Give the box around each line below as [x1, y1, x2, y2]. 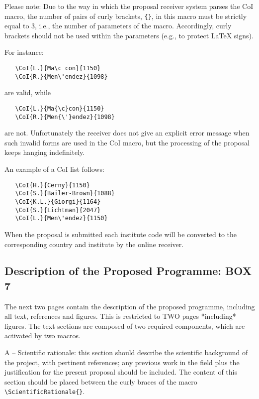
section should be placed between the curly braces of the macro [4, 376, 197, 387]
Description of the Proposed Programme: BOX [4, 263, 252, 278]
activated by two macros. [4, 330, 81, 341]
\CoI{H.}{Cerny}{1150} [15, 181, 90, 189]
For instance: [4, 47, 44, 57]
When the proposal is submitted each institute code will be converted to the [4, 229, 237, 239]
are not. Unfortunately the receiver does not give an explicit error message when [4, 128, 250, 138]
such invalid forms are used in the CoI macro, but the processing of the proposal [4, 137, 250, 147]
